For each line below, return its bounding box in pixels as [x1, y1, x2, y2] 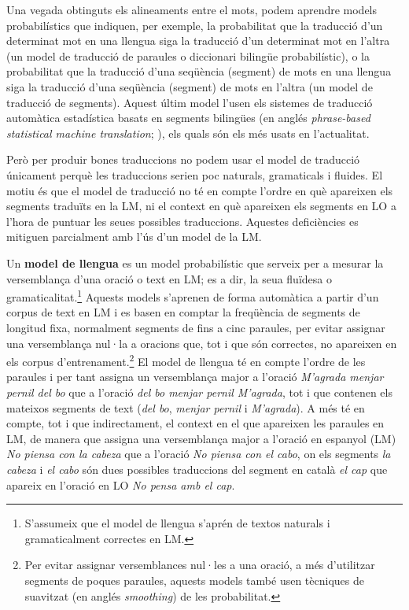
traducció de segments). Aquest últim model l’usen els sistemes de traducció [6, 94, 373, 110]
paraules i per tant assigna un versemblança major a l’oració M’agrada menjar [6, 368, 384, 385]
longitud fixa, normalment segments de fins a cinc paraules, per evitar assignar [6, 319, 385, 335]
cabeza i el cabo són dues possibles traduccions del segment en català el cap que [6, 460, 388, 477]
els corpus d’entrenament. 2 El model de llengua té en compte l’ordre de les [6, 351, 366, 369]
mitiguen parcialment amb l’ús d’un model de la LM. [6, 228, 262, 245]
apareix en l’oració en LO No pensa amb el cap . [6, 476, 235, 493]
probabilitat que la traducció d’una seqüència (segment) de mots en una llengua [6, 63, 392, 79]
